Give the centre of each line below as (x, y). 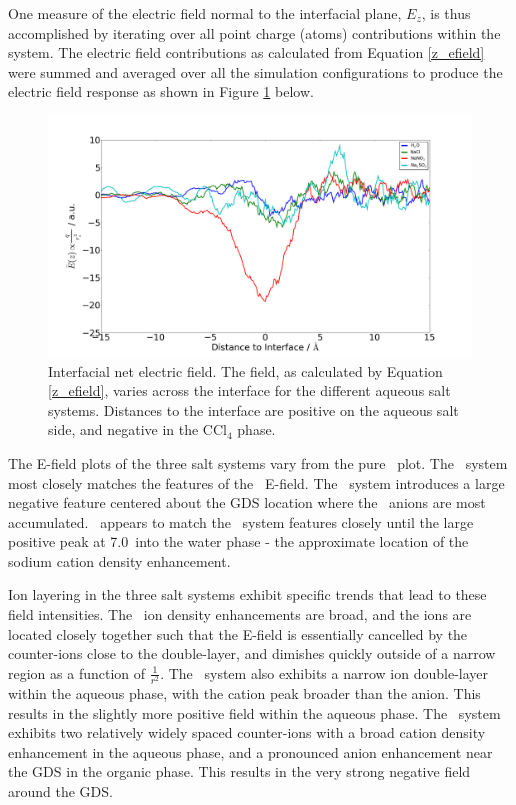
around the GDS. (60, 790)
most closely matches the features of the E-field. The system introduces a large (256, 482)
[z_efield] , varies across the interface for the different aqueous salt (249, 390)
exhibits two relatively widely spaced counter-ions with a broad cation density (247, 732)
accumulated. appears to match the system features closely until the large (241, 521)
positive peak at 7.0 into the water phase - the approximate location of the (238, 541)
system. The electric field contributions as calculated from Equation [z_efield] (246, 52)
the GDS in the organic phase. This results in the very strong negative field (239, 771)
